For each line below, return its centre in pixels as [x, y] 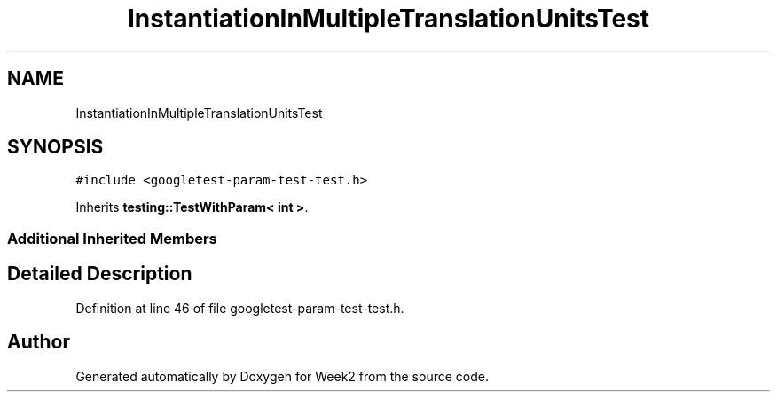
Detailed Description [100, 274]
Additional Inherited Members [112, 238]
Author [39, 342]
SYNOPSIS [55, 147]
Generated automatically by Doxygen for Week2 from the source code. [282, 376]
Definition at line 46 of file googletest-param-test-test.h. [240, 308]
